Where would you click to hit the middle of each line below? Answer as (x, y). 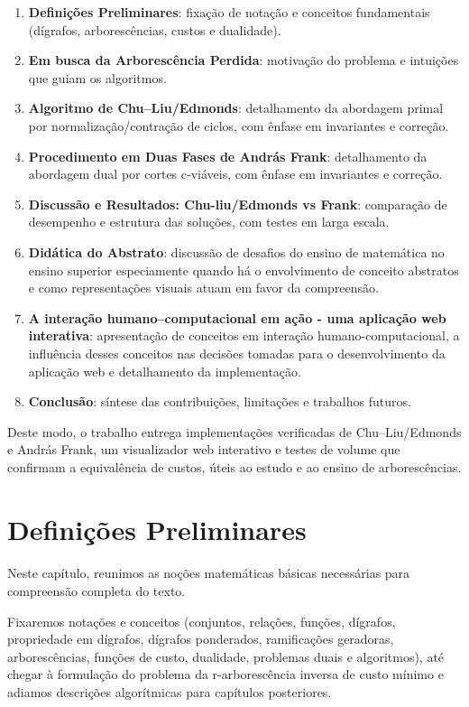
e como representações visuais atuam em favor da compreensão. (203, 288)
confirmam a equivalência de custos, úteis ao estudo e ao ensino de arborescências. (234, 466)
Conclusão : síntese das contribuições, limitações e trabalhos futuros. (220, 401)
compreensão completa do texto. (97, 591)
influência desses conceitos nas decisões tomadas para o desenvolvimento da (237, 353)
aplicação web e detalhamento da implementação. (165, 371)
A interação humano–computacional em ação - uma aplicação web (237, 317)
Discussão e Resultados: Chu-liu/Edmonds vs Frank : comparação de (238, 204)
